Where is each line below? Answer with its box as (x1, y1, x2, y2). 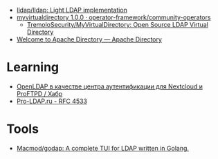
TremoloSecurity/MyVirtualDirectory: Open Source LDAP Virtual (26, 21, 208, 28)
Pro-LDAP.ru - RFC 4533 (16, 97, 88, 105)
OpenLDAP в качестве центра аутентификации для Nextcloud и (16, 82, 203, 91)
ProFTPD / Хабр (16, 89, 63, 97)
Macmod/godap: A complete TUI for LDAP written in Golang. (16, 144, 190, 152)
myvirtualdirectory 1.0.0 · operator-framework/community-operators (16, 13, 211, 21)
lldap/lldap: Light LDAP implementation (16, 6, 127, 14)
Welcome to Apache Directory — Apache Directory (16, 35, 162, 44)
